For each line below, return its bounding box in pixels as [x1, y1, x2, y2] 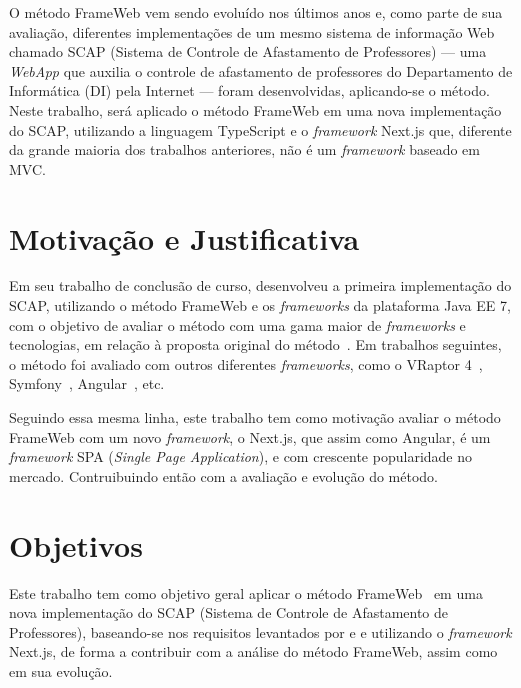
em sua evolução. [9, 660, 113, 681]
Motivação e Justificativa [9, 217, 360, 258]
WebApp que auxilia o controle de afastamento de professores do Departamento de [9, 60, 513, 81]
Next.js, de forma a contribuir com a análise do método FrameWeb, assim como [9, 641, 498, 662]
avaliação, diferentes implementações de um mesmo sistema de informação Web [9, 21, 495, 42]
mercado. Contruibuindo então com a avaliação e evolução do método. [9, 465, 439, 486]
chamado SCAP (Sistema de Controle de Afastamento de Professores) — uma [9, 41, 487, 62]
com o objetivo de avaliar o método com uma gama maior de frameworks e [9, 314, 466, 335]
